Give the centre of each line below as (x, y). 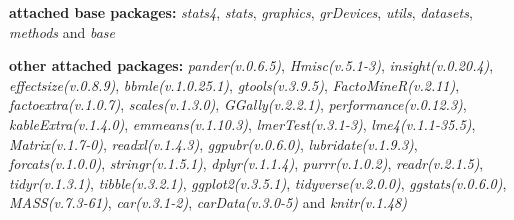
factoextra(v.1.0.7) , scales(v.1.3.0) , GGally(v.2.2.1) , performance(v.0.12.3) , (238, 104)
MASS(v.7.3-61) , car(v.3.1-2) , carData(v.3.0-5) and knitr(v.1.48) (208, 202)
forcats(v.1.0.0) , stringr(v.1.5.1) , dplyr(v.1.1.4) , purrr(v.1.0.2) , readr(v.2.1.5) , (246, 163)
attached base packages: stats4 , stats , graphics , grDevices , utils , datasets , (241, 12)
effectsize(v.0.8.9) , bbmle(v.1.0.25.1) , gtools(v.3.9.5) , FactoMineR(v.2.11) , (234, 84)
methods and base (62, 31)
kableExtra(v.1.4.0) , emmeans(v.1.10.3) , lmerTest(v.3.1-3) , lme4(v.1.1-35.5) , (242, 123)
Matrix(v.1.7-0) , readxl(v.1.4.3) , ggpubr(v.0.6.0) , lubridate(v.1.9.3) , (213, 143)
